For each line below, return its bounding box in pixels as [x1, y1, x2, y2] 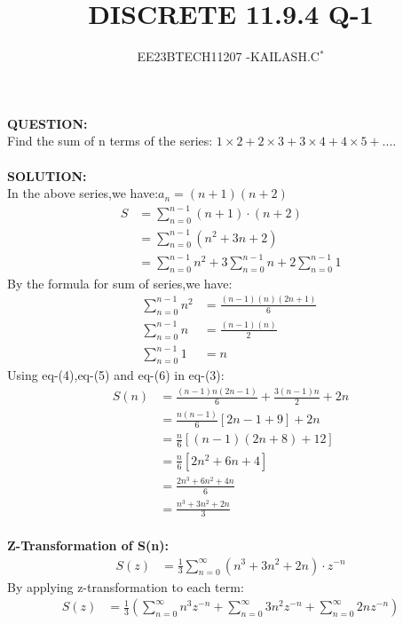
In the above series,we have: [7, 184, 159, 202]
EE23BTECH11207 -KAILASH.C [137, 47, 320, 66]
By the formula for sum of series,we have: [7, 273, 233, 292]
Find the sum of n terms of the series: [7, 131, 213, 150]
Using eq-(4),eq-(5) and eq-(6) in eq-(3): [7, 366, 225, 384]
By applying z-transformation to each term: [7, 577, 244, 596]
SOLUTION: [7, 166, 87, 185]
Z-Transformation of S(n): [7, 535, 169, 554]
